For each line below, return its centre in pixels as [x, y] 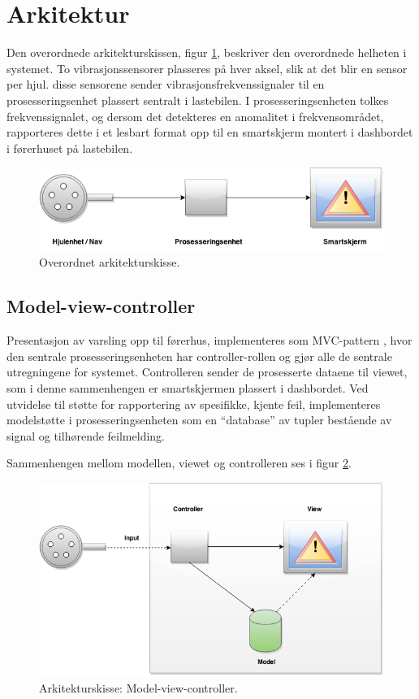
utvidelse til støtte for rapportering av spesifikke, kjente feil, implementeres [194, 404]
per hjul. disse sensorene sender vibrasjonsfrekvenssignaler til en [166, 84]
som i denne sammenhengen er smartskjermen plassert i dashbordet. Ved [188, 388]
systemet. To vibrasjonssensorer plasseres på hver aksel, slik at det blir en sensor [207, 68]
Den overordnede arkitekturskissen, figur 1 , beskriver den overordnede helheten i [207, 52]
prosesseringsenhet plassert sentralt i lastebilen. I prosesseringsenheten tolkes [198, 100]
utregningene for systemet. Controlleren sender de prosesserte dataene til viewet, [207, 372]
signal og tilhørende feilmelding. [86, 435]
